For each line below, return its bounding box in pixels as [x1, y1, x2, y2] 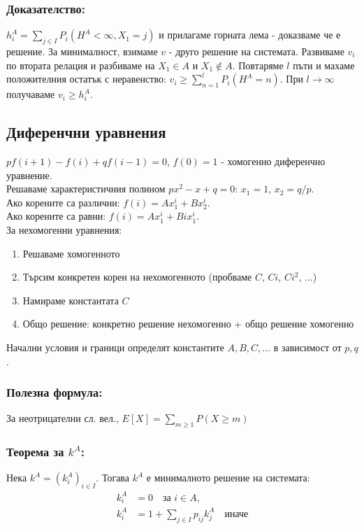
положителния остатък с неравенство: [6, 71, 166, 86]
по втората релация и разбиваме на [6, 57, 155, 72]
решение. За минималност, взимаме [6, 44, 158, 59]
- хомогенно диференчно [221, 154, 326, 168]
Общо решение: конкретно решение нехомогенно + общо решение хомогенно [22, 316, 354, 331]
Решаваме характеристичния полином [6, 181, 166, 196]
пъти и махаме [293, 57, 355, 72]
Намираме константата [22, 292, 119, 307]
